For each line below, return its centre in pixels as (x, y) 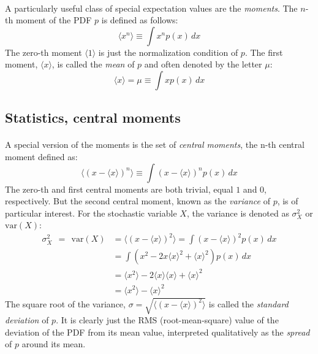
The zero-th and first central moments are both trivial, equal (119, 189)
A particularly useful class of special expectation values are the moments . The (151, 8)
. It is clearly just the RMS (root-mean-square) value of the (167, 320)
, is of (288, 201)
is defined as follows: (140, 20)
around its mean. (54, 344)
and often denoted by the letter (203, 64)
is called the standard (248, 303)
